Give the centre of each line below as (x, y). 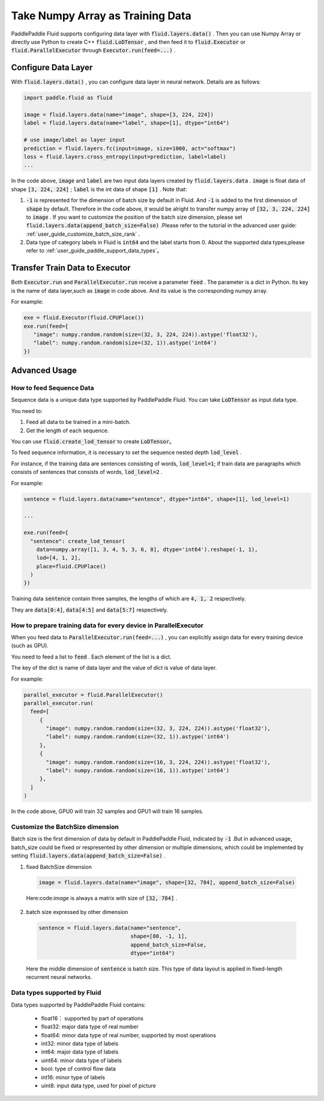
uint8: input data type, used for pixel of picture (98, 1086)
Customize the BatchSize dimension (65, 827)
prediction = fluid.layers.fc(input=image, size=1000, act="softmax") (130, 148)
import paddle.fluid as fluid (68, 98)
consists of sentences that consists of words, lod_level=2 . (87, 472)
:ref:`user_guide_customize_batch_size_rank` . (83, 234)
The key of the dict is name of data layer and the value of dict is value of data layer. (114, 668)
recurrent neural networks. (59, 977)
